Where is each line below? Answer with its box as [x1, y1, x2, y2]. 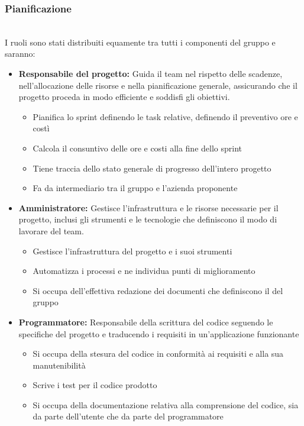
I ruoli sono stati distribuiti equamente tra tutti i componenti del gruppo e [5, 35, 276, 48]
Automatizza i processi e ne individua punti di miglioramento [33, 264, 256, 277]
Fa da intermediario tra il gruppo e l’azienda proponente [33, 182, 238, 194]
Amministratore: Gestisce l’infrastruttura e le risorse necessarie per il [18, 201, 279, 214]
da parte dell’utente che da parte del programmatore [33, 410, 224, 422]
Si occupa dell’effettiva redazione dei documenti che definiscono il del [33, 284, 283, 296]
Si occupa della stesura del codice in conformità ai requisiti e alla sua [33, 347, 284, 360]
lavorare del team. [18, 224, 84, 237]
